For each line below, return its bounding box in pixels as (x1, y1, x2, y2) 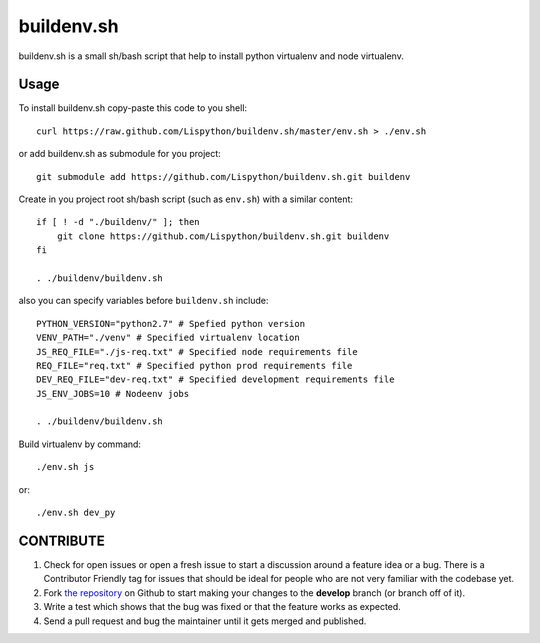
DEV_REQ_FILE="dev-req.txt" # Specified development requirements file (36, 374, 395, 385)
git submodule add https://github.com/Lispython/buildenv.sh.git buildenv (36, 171, 411, 182)
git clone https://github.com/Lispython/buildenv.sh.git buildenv (56, 230, 390, 242)
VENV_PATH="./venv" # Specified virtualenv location (36, 332, 300, 344)
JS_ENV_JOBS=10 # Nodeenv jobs (36, 388, 190, 399)
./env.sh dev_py (36, 507, 116, 519)
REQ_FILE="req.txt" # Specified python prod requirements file (36, 360, 353, 371)
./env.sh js (36, 461, 95, 473)
